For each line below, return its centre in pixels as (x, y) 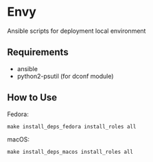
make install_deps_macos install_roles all (70, 152)
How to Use (32, 97)
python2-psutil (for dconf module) (66, 76)
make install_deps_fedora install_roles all (72, 126)
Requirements (38, 52)
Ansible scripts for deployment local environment (76, 31)
